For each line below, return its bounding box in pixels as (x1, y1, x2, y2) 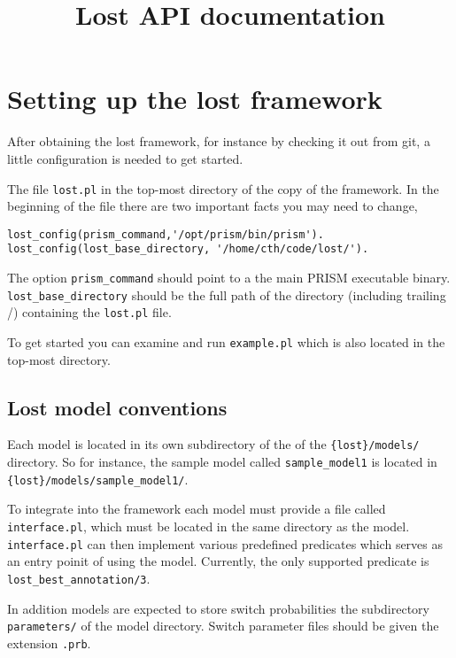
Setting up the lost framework (7, 81, 383, 117)
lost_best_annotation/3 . (7, 569, 151, 587)
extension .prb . (7, 633, 91, 652)
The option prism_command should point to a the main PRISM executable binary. (7, 268, 451, 287)
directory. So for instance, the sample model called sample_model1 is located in (7, 453, 437, 471)
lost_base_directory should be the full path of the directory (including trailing (7, 285, 446, 304)
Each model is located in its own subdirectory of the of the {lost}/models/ (7, 435, 420, 453)
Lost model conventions (7, 393, 228, 421)
